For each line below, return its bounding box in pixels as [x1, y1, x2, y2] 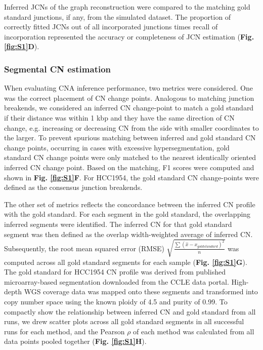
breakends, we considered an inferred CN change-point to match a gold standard [4, 102, 254, 113]
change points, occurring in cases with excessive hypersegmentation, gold [4, 142, 230, 152]
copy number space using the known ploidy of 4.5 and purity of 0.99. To [4, 296, 228, 307]
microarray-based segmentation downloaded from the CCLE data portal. [4, 276, 229, 287]
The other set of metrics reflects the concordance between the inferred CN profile [4, 199, 255, 209]
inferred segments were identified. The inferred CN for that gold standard [4, 218, 232, 229]
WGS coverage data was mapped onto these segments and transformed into [24, 286, 258, 297]
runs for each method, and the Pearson [4, 326, 125, 336]
